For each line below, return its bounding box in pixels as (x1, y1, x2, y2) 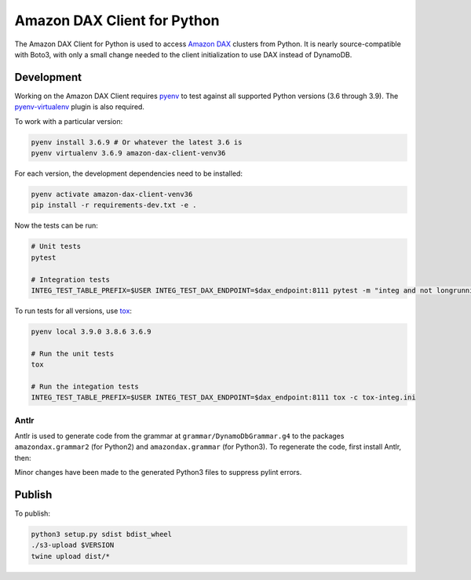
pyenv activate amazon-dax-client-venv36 (31, 189, 193, 199)
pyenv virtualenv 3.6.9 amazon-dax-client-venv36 (31, 149, 226, 157)
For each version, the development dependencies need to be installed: (14, 169, 243, 178)
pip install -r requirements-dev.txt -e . (31, 201, 197, 210)
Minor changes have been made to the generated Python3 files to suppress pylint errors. (14, 468, 302, 477)
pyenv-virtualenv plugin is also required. (14, 102, 145, 111)
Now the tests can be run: (14, 221, 98, 231)
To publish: (14, 509, 51, 518)
